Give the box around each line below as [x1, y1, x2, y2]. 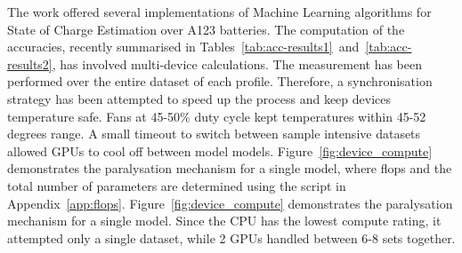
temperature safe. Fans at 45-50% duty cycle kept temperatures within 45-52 [7, 107, 426, 125]
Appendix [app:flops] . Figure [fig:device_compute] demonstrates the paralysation [7, 194, 453, 212]
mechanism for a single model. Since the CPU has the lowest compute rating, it [7, 211, 442, 230]
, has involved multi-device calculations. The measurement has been [52, 54, 423, 73]
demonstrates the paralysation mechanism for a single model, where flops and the [7, 159, 452, 178]
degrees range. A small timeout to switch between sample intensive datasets [7, 124, 421, 143]
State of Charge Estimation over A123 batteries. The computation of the [7, 20, 405, 38]
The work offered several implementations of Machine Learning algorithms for [7, 3, 432, 20]
